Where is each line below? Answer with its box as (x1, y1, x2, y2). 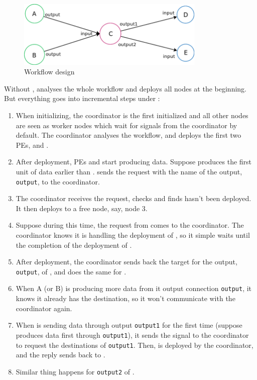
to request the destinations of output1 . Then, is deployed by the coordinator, (16, 339, 253, 350)
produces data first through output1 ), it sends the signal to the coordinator (16, 329, 249, 340)
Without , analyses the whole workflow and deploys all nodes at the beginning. (4, 83, 246, 93)
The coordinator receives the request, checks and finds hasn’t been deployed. (16, 193, 251, 204)
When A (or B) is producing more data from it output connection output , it (16, 283, 252, 294)
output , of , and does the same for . (16, 266, 126, 276)
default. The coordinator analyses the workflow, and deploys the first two (16, 130, 241, 140)
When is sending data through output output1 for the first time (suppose (16, 320, 242, 330)
